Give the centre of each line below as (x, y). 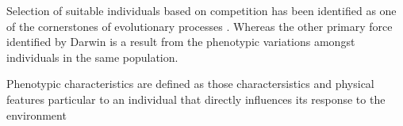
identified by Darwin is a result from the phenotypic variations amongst (181, 42)
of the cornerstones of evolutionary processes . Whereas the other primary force (200, 26)
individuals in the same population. (92, 57)
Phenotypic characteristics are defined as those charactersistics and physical (190, 84)
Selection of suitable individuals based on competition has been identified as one (201, 10)
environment (36, 115)
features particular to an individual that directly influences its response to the (196, 99)
